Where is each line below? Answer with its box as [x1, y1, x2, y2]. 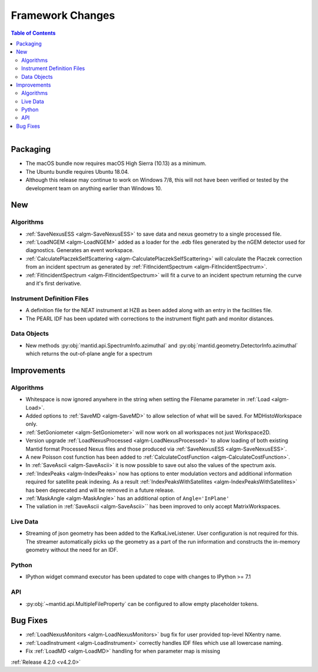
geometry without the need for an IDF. [25, 547, 118, 554]
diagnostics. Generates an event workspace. [25, 247, 134, 254]
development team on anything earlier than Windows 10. [25, 184, 163, 191]
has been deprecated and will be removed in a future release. [25, 486, 175, 494]
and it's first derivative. [25, 280, 82, 287]
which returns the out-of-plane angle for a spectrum [25, 350, 153, 357]
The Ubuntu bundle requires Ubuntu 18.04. [25, 168, 130, 175]
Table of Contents [11, 29, 56, 37]
